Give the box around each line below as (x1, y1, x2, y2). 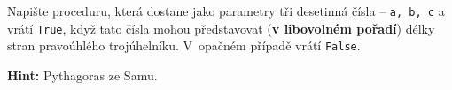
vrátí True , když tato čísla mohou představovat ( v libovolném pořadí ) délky (7, 19, 435, 37)
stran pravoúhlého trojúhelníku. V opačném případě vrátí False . (7, 36, 361, 55)
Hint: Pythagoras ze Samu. (7, 65, 158, 84)
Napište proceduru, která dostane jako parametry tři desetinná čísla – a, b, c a (7, 2, 445, 19)
